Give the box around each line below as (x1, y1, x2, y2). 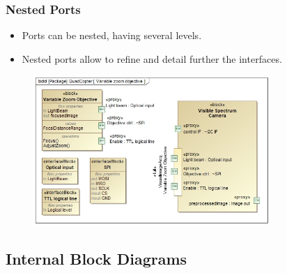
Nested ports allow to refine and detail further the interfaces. (22, 51, 282, 66)
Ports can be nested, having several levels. (22, 28, 202, 43)
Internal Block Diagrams (6, 248, 187, 270)
